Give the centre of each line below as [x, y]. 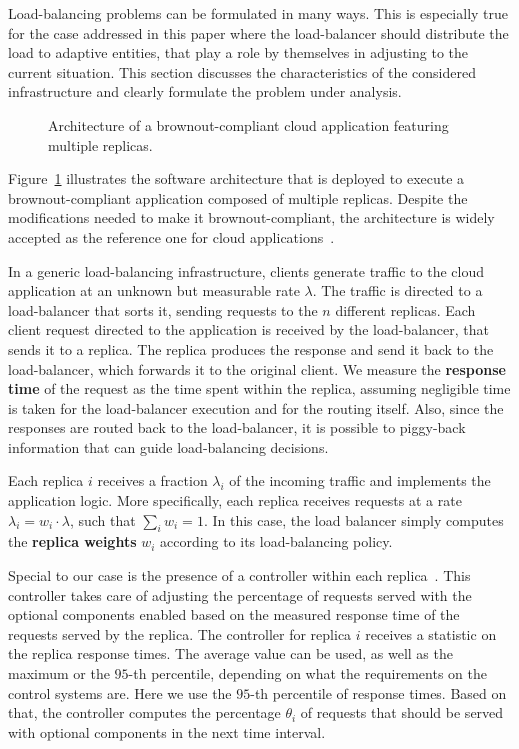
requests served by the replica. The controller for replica [180, 633]
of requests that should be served [402, 712]
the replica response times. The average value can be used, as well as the [230, 653]
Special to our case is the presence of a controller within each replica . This [239, 575]
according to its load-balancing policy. [276, 541]
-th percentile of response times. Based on [378, 692]
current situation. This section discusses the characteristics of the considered [242, 71]
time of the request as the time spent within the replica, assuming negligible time [259, 388]
